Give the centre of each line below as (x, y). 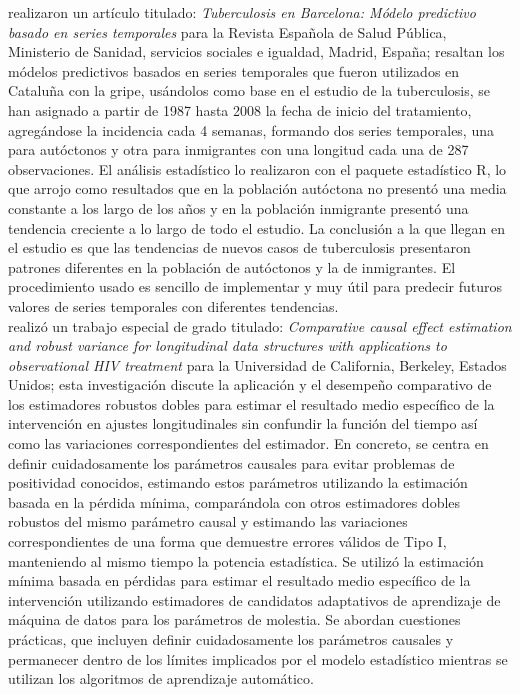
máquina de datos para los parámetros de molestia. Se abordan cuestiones (234, 619)
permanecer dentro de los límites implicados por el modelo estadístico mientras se (258, 658)
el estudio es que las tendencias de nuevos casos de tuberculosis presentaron (239, 247)
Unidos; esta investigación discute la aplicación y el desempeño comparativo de (250, 384)
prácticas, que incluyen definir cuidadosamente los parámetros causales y (231, 639)
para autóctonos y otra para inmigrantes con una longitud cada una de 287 (238, 149)
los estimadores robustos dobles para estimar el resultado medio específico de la (251, 403)
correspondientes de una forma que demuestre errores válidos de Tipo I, (227, 541)
